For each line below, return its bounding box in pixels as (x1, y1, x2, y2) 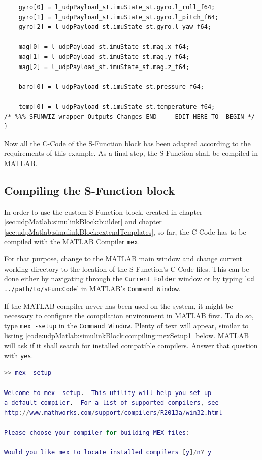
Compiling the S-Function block (4, 182, 175, 198)
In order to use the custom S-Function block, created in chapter (4, 206, 203, 217)
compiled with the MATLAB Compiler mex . (4, 236, 140, 247)
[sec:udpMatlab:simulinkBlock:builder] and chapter (4, 216, 162, 227)
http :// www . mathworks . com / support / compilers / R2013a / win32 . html (4, 409, 222, 416)
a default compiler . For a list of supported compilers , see (4, 399, 219, 407)
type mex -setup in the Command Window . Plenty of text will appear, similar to (4, 320, 249, 331)
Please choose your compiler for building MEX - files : (4, 429, 190, 436)
